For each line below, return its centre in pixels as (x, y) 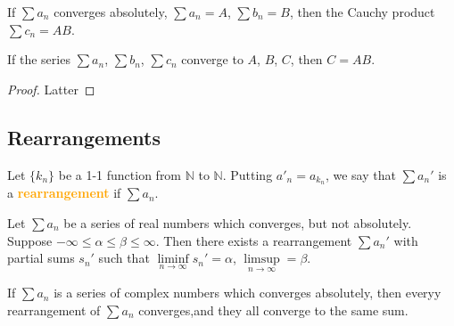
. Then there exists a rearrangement (254, 240)
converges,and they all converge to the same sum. (273, 310)
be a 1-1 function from (120, 174)
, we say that (360, 174)
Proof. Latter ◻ (51, 89)
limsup (262, 260)
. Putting (248, 174)
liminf (173, 260)
